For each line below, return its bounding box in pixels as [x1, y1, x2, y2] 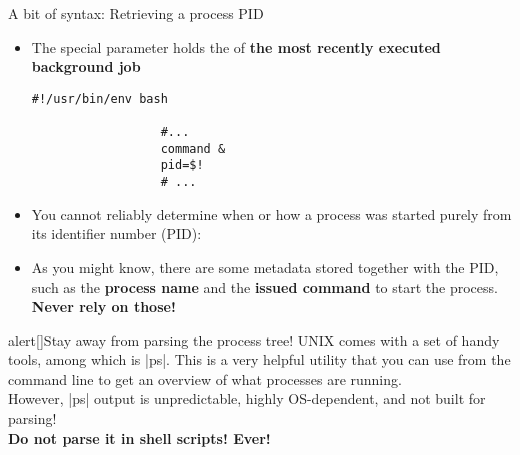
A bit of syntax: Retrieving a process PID [8, 3, 264, 23]
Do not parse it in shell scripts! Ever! [8, 427, 271, 448]
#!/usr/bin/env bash [31, 91, 168, 106]
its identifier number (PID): [31, 223, 202, 244]
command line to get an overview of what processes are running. [8, 368, 402, 389]
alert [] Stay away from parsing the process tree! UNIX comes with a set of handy [8, 329, 500, 350]
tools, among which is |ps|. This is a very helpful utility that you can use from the [8, 349, 511, 370]
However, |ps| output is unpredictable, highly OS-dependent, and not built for [8, 388, 486, 409]
